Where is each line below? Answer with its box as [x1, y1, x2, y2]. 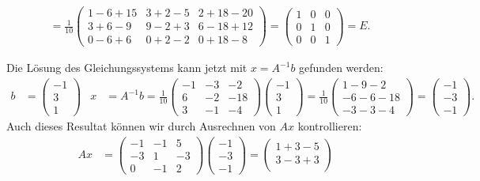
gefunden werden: [299, 59, 384, 76]
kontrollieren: [297, 118, 362, 134]
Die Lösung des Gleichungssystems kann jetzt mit [6, 59, 248, 76]
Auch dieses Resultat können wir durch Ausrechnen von [6, 118, 276, 134]
